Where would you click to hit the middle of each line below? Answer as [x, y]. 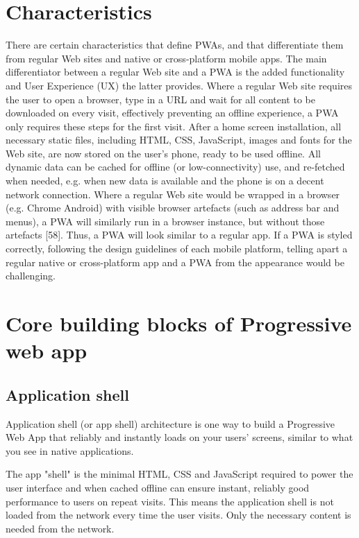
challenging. [31, 276]
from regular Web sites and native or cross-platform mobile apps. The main [166, 58]
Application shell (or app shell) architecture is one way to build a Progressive [170, 423]
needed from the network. [60, 528]
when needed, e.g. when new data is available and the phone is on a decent [165, 181]
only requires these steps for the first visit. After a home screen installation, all [174, 126]
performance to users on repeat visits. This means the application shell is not [170, 501]
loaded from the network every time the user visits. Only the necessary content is [178, 515]
